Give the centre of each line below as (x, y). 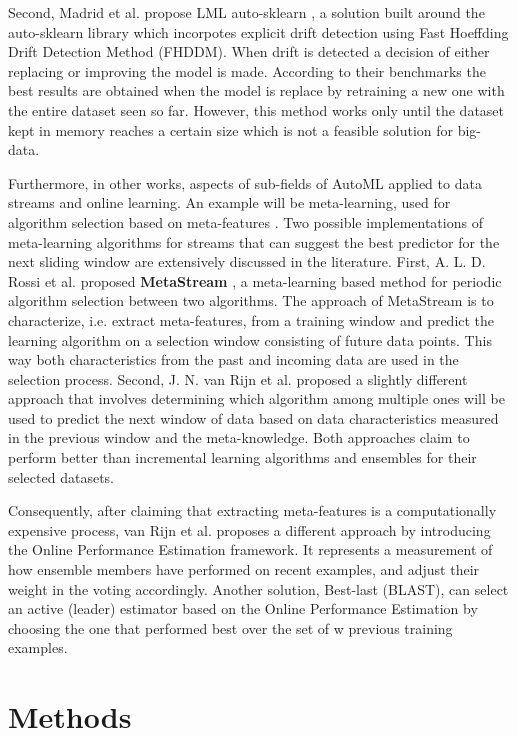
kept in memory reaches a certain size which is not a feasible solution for (230, 129)
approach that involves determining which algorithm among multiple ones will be (256, 398)
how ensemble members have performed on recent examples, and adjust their (244, 569)
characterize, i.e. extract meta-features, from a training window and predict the (251, 319)
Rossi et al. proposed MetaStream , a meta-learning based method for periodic (255, 280)
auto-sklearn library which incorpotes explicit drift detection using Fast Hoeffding (258, 31)
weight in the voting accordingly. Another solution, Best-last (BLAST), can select (258, 588)
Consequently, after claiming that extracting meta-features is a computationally (252, 510)
